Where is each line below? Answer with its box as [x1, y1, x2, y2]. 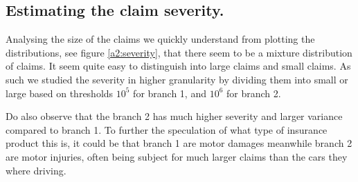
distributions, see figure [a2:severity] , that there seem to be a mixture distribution [6, 45, 352, 59]
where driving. [6, 163, 66, 177]
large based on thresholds [6, 85, 114, 100]
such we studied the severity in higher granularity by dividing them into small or [6, 72, 348, 86]
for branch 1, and [133, 85, 206, 100]
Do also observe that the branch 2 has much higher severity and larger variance [6, 109, 343, 123]
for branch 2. [226, 85, 281, 100]
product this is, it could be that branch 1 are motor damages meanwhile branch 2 [6, 136, 352, 150]
